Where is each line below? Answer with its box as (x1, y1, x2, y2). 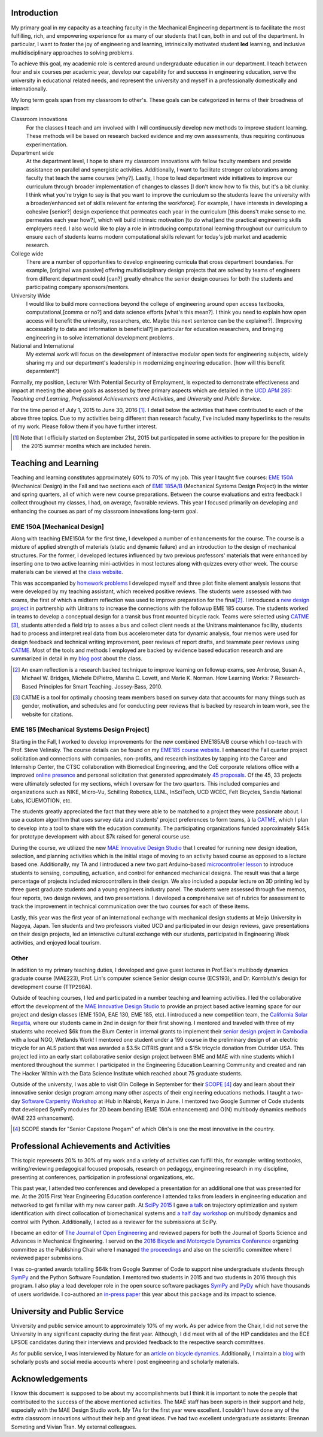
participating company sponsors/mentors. (26, 284, 130, 291)
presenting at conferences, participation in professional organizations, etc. (11, 1173, 195, 1181)
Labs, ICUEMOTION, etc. (11, 796, 72, 804)
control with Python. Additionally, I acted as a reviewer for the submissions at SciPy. (11, 1218, 218, 1225)
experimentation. (26, 141, 68, 148)
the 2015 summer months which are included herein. (22, 443, 151, 450)
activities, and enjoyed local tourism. (11, 939, 102, 946)
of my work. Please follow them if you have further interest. (11, 423, 157, 430)
